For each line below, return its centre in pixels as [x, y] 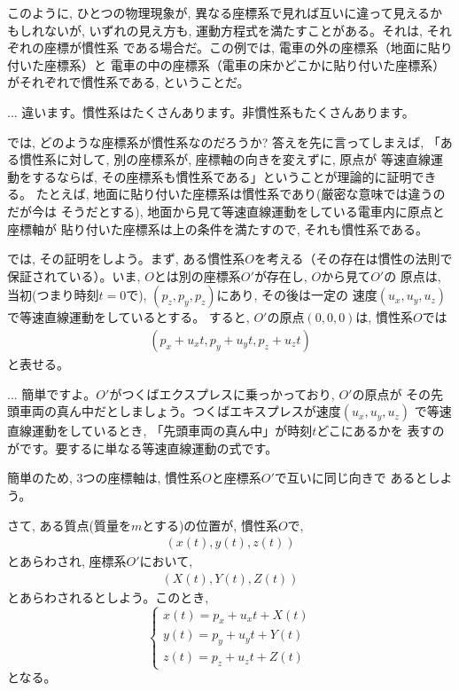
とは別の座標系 [197, 275]
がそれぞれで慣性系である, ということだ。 [128, 82]
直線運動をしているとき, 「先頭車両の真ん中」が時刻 [160, 431]
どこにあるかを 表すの [381, 431]
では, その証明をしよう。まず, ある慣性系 [126, 259]
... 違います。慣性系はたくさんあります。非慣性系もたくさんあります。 [211, 111]
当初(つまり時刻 [53, 295]
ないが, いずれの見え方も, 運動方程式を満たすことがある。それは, [233, 30]
